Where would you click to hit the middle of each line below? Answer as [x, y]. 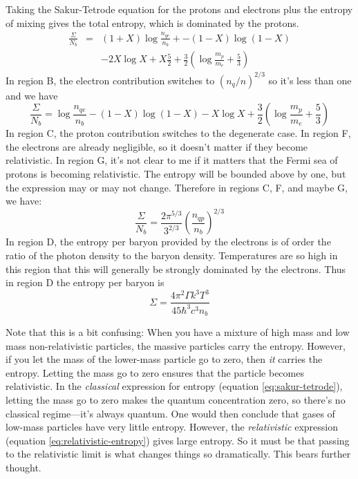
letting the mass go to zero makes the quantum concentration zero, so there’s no [176, 400]
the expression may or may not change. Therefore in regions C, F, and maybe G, [177, 187]
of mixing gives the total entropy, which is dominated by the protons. [152, 22]
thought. [23, 468]
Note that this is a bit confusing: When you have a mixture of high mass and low [178, 332]
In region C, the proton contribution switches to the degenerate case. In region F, [178, 133]
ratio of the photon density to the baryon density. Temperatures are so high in [172, 255]
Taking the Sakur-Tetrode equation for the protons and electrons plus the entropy [179, 9]
